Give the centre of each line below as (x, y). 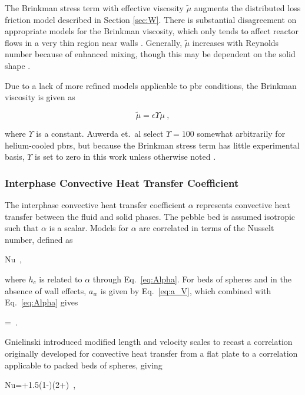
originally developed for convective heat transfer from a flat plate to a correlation (151, 353)
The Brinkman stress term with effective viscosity (94, 8)
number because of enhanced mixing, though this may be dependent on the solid (150, 54)
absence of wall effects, (46, 290)
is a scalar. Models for (89, 228)
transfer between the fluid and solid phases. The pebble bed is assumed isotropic (150, 216)
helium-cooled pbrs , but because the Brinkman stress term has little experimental (152, 145)
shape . (18, 65)
